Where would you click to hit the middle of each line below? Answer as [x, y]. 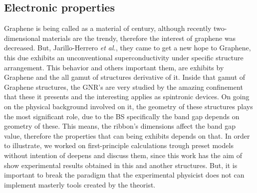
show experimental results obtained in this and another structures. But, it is [121, 165]
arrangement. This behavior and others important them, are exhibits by [114, 67]
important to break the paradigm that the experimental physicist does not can [124, 175]
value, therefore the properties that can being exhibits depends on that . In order [127, 135]
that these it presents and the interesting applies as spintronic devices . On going [127, 96]
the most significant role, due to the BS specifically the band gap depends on [122, 116]
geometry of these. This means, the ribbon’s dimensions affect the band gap [120, 126]
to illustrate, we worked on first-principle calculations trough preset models [119, 145]
